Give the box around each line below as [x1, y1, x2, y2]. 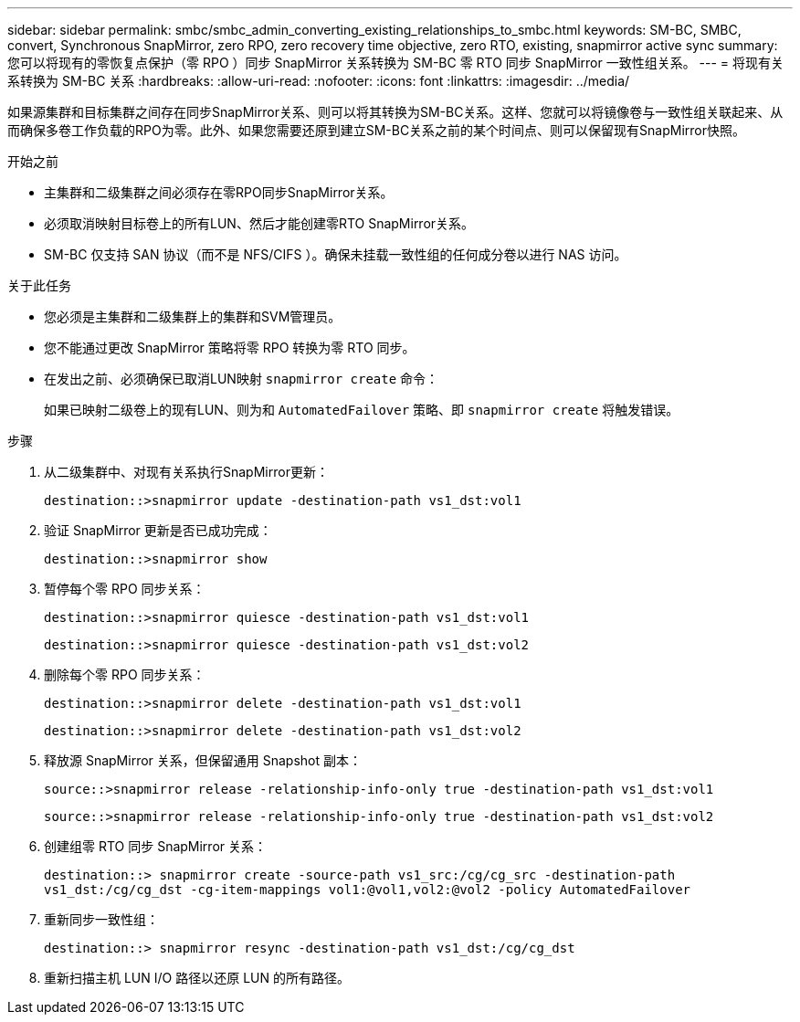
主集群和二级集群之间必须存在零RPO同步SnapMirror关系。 [44, 184, 394, 200]
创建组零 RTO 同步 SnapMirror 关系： [44, 838, 268, 854]
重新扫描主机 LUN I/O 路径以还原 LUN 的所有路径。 [44, 970, 350, 985]
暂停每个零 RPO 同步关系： [44, 581, 205, 596]
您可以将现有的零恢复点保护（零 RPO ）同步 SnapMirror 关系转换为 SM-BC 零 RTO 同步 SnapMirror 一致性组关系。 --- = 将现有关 [7, 55, 784, 70]
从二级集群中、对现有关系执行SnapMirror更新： [44, 464, 329, 479]
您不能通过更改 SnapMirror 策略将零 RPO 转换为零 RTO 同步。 [44, 340, 416, 355]
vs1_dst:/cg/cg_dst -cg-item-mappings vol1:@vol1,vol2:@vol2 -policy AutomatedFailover [44, 882, 691, 897]
